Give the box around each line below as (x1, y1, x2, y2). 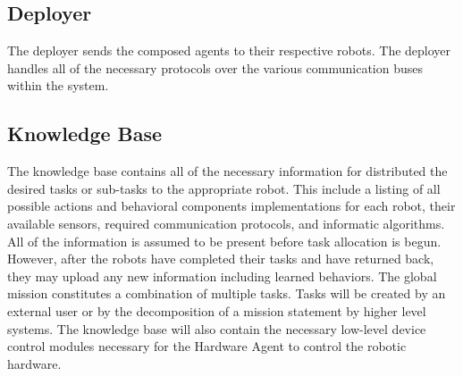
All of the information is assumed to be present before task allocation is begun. (7, 231, 442, 250)
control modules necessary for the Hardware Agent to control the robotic (7, 337, 407, 355)
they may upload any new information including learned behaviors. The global (7, 266, 437, 285)
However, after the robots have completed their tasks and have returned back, (7, 249, 434, 268)
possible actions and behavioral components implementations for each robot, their (7, 196, 456, 215)
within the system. (7, 76, 109, 95)
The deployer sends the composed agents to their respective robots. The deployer (7, 41, 451, 60)
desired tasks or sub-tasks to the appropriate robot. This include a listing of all (7, 179, 441, 197)
